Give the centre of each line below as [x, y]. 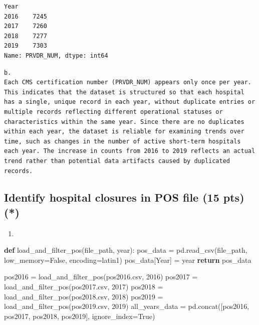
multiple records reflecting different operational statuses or [113, 112]
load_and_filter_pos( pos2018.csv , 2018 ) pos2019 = [84, 296]
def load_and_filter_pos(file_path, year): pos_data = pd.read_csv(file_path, [126, 250]
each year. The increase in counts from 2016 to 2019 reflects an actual [130, 151]
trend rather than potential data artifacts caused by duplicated [117, 161]
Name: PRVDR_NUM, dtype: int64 [56, 55]
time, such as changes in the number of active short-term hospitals [122, 141]
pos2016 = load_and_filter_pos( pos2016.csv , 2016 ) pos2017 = [101, 277]
